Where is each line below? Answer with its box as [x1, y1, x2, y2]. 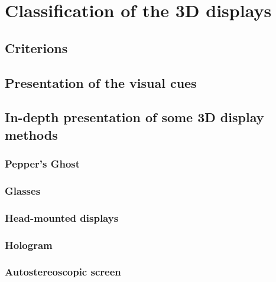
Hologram [5, 237, 53, 252]
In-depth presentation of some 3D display [5, 108, 264, 126]
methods [5, 125, 58, 143]
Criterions [5, 38, 68, 57]
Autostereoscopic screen [5, 264, 121, 279]
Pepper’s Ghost [5, 156, 80, 171]
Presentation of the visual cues [5, 73, 197, 91]
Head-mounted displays [5, 210, 119, 225]
